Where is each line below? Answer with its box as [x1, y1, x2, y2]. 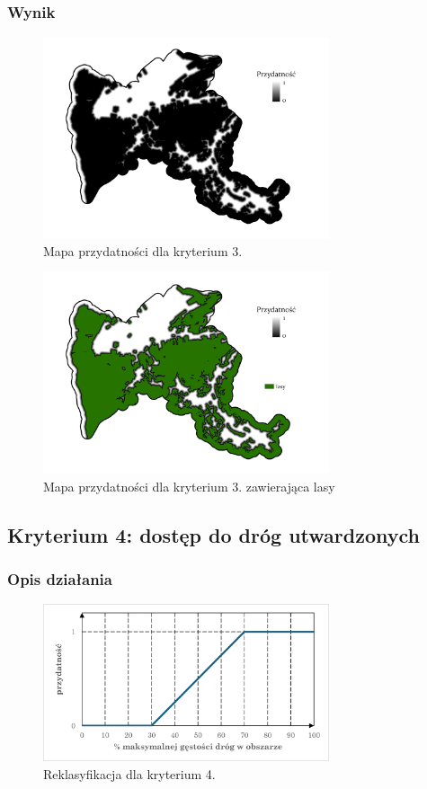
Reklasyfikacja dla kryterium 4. [43, 764, 216, 783]
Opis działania [7, 568, 112, 590]
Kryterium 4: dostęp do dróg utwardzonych [7, 520, 420, 548]
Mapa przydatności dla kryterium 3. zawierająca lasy [43, 476, 335, 495]
